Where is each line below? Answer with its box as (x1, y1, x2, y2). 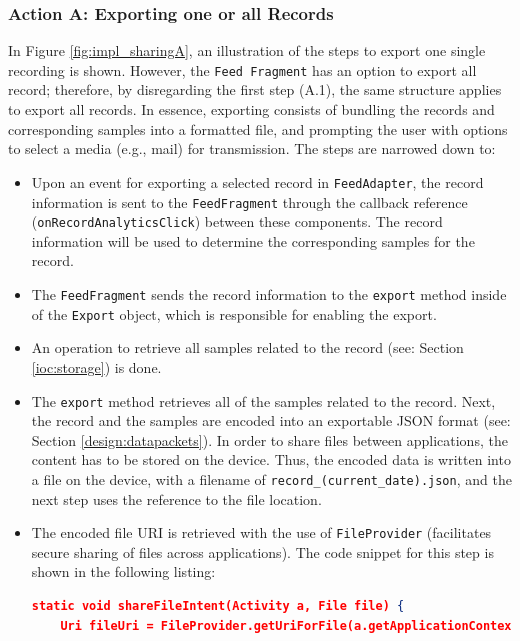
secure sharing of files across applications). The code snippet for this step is (31, 541, 494, 562)
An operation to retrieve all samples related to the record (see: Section (31, 337, 464, 358)
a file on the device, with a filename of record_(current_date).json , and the (31, 468, 512, 489)
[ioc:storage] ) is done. (31, 356, 162, 377)
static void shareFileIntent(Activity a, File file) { (31, 599, 405, 614)
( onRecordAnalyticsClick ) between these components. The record (31, 211, 443, 232)
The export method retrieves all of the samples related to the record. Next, (31, 390, 496, 411)
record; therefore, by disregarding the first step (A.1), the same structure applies (8, 79, 502, 100)
